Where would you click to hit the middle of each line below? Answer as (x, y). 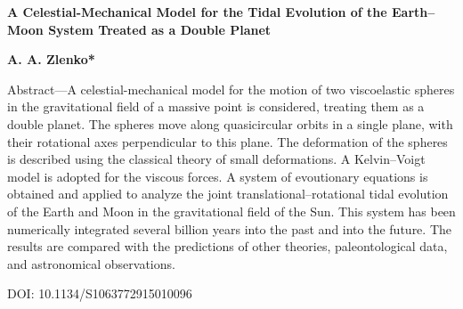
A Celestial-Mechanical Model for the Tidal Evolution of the (197, 12)
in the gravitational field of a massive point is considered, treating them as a (216, 106)
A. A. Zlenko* (51, 59)
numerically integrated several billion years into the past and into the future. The (229, 228)
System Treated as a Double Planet (160, 29)
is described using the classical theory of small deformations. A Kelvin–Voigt (216, 159)
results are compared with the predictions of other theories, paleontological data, (227, 246)
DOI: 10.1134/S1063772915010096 (100, 293)
